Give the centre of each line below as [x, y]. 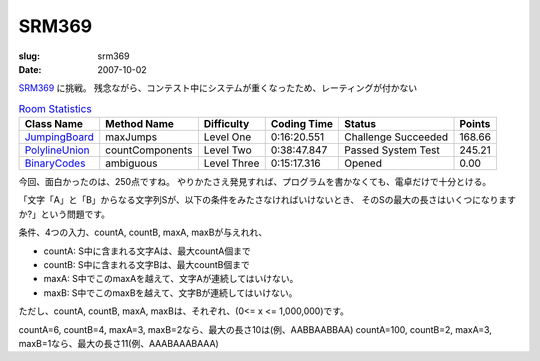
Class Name [54, 124]
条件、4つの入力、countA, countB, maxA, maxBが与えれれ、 [143, 232]
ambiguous [131, 163]
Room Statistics [55, 108]
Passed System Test [391, 150]
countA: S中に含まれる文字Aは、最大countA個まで [147, 251]
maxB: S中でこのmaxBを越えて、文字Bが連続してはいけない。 [170, 292]
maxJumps [131, 137]
